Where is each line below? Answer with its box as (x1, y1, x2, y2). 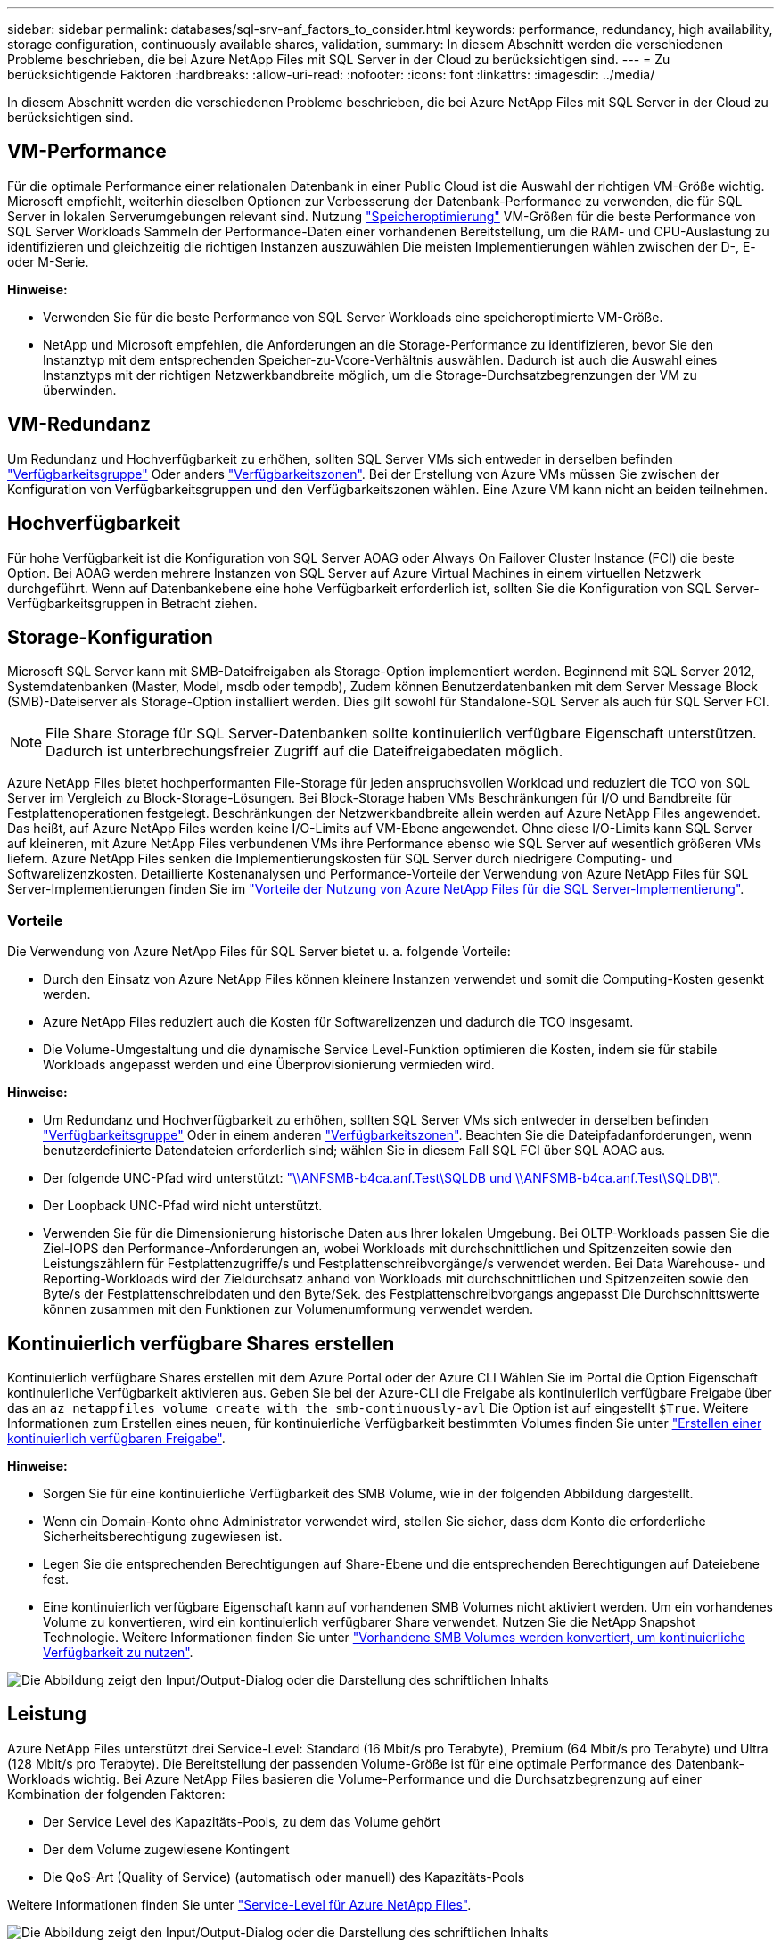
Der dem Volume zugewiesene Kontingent (43, 1841, 290, 1857)
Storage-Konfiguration (7, 625, 213, 648)
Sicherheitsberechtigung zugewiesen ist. (43, 1528, 283, 1544)
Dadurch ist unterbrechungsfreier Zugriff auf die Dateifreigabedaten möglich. (45, 742, 563, 761)
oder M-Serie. (7, 253, 89, 269)
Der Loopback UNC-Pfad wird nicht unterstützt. (43, 1198, 323, 1214)
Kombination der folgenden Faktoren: (7, 1786, 226, 1802)
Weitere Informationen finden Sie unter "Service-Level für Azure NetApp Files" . (7, 1896, 472, 1912)
